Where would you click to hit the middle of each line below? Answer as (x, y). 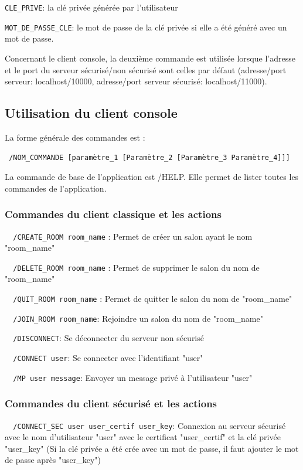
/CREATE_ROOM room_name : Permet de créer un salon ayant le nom (133, 236)
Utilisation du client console (91, 113)
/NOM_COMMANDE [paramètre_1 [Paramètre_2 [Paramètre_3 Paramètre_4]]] (149, 158)
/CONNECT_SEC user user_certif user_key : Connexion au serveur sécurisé (149, 425)
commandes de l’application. (56, 188)
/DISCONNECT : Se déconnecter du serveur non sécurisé (108, 338)
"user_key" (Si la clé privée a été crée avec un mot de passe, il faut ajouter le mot (152, 448)
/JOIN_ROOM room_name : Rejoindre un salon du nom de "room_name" (138, 318)
